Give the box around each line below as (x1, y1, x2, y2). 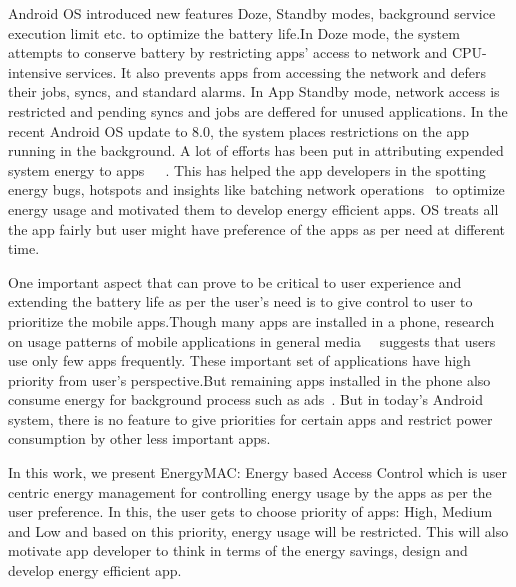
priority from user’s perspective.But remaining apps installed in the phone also (8, 369, 491, 390)
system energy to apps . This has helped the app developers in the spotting (8, 159, 486, 180)
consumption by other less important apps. (8, 428, 271, 449)
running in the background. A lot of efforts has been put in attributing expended (8, 140, 504, 161)
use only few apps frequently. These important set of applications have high (8, 350, 471, 371)
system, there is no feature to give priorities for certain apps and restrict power (8, 408, 493, 429)
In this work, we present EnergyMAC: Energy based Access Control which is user (8, 462, 507, 483)
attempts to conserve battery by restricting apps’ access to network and (8, 42, 448, 63)
